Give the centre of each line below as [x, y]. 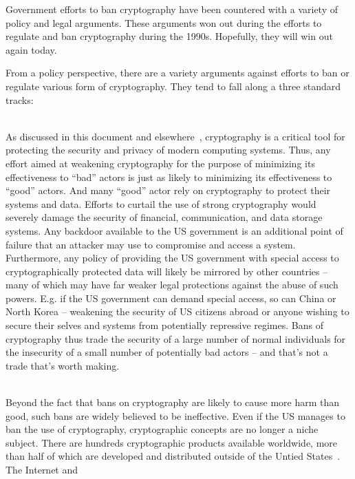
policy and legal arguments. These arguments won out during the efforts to [164, 22]
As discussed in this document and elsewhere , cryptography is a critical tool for [175, 136]
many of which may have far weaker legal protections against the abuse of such [172, 285]
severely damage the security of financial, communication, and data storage [164, 217]
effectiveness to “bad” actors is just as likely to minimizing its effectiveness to [169, 177]
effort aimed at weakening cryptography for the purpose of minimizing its [160, 163]
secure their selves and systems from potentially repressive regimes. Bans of [164, 325]
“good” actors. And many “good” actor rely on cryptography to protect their [168, 190]
